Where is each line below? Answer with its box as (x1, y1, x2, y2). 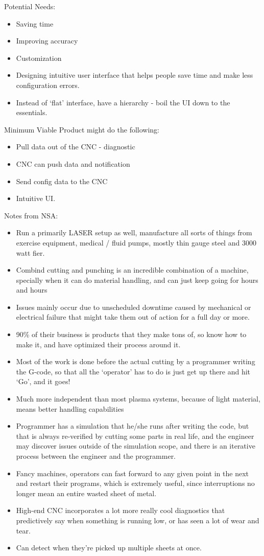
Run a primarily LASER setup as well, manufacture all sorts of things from (16, 227, 252, 238)
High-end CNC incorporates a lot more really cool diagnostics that (16, 505, 225, 516)
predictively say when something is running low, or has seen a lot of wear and (16, 515, 259, 525)
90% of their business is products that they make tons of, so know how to (16, 329, 247, 340)
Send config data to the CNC (16, 175, 108, 186)
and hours (16, 284, 47, 295)
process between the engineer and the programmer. (16, 451, 176, 461)
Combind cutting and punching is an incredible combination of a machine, (16, 264, 249, 275)
